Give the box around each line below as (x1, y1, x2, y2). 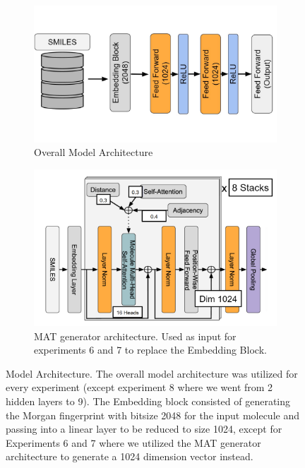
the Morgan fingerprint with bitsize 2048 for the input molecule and (6, 407, 299, 422)
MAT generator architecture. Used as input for (34, 328, 237, 343)
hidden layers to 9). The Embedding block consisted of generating (6, 394, 291, 409)
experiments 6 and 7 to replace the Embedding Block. (34, 342, 267, 357)
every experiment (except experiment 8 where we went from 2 (6, 380, 273, 395)
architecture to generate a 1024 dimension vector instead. (6, 449, 253, 464)
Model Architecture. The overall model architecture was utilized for (6, 366, 298, 380)
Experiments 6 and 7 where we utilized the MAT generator (6, 435, 261, 450)
